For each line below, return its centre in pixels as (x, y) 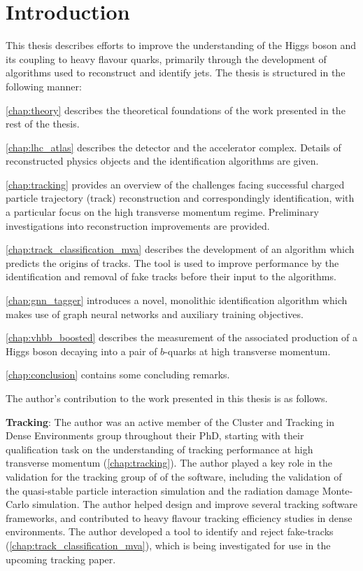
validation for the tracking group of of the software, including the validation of (174, 476)
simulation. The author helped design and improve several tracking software (195, 504)
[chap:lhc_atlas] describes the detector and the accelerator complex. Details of (173, 147)
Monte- (337, 490)
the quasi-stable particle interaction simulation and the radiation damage (162, 490)
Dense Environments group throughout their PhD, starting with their (155, 435)
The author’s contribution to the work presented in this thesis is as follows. (167, 398)
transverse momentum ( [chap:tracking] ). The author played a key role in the (169, 463)
